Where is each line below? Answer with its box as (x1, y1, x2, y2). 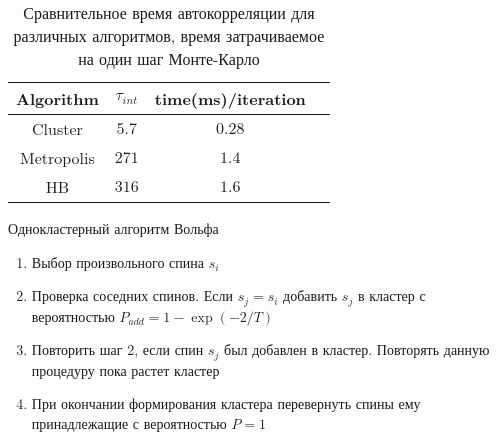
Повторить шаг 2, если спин (31, 339, 204, 360)
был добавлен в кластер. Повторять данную (224, 339, 490, 360)
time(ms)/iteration (154, 87, 306, 110)
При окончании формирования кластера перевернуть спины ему (31, 393, 421, 414)
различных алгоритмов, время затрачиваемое (13, 24, 325, 47)
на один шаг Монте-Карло (78, 47, 260, 70)
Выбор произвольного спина (31, 251, 204, 272)
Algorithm (16, 87, 99, 110)
